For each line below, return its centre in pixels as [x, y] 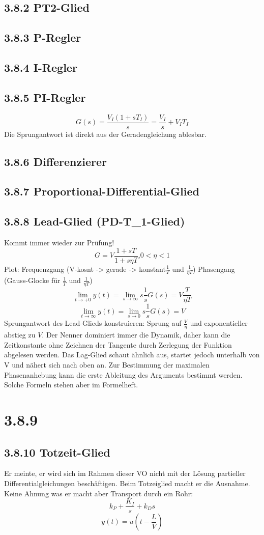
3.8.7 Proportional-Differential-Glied [102, 191]
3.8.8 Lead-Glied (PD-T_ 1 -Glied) [95, 221]
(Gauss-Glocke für [32, 280]
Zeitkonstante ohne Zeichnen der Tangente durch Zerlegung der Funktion [118, 344]
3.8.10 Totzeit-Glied [57, 452]
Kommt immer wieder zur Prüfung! [59, 242]
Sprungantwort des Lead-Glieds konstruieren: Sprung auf [93, 323]
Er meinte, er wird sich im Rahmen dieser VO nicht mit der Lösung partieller [125, 473]
